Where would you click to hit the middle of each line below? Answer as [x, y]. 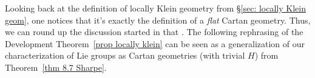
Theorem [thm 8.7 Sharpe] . [56, 67]
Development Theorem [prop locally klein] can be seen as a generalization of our [155, 43]
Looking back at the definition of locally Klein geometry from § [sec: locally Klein [155, 8]
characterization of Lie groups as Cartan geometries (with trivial [125, 55]
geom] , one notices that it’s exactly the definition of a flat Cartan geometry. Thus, [158, 20]
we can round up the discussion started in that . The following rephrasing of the [154, 32]
